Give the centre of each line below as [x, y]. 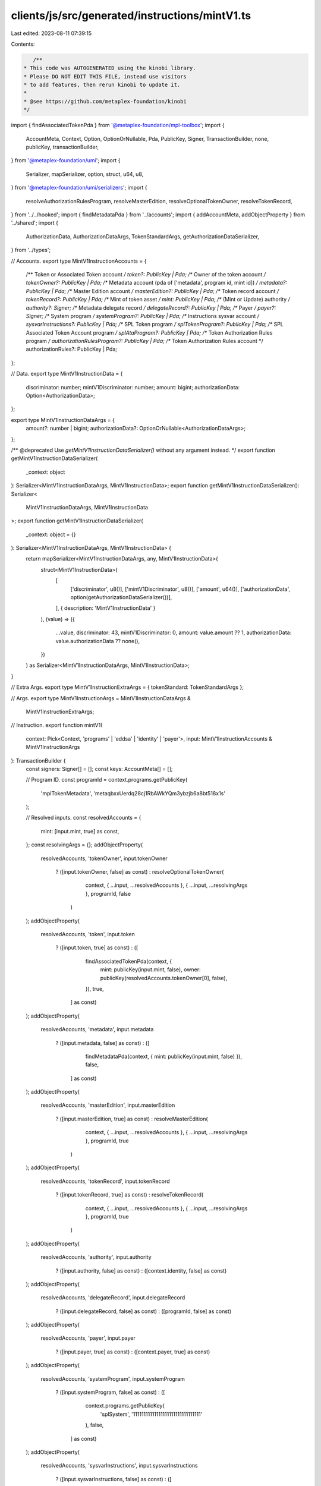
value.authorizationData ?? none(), [97, 641]
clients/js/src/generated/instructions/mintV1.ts [131, 15]
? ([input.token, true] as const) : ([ [97, 947]
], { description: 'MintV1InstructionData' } [106, 608]
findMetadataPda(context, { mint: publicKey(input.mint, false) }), [164, 1056]
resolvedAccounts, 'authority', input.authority [96, 1257]
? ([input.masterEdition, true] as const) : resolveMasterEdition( [132, 1119]
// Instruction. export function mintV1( [57, 725]
